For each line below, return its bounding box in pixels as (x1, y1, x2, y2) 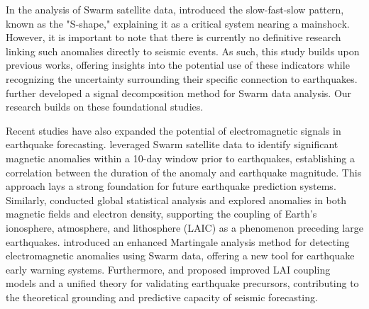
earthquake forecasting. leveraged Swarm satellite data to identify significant (6, 137, 338, 152)
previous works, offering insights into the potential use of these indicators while (6, 57, 350, 72)
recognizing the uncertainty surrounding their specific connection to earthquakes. (6, 71, 358, 86)
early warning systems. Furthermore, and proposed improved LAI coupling (6, 262, 331, 276)
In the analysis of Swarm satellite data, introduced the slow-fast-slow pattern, (6, 2, 344, 16)
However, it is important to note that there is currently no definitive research (6, 30, 341, 45)
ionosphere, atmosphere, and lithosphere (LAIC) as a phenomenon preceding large (6, 220, 363, 235)
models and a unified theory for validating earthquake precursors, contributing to (6, 276, 359, 291)
